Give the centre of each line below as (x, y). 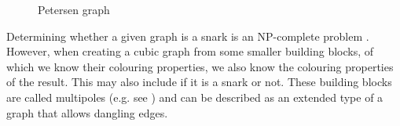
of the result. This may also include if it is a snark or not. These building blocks (199, 82)
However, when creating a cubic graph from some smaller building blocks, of (190, 51)
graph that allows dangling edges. (87, 112)
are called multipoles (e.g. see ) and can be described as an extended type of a (195, 97)
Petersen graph (74, 9)
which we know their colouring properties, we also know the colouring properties (200, 66)
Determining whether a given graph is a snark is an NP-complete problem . (188, 36)
